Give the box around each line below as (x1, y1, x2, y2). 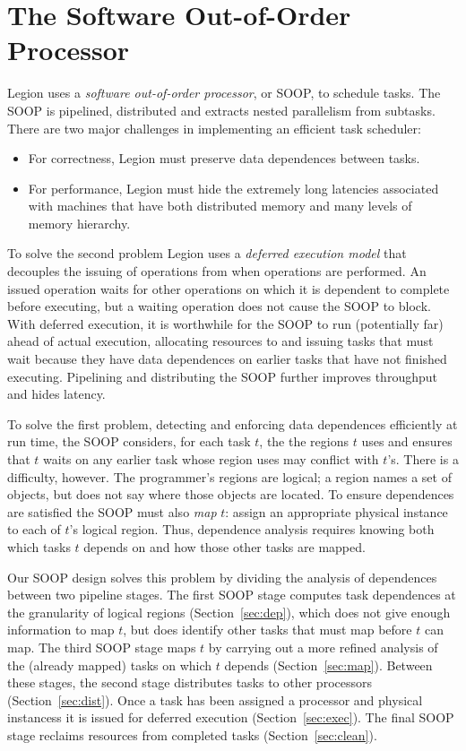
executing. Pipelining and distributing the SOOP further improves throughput (7, 367, 437, 385)
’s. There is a (387, 450, 459, 468)
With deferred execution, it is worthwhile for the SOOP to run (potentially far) (7, 314, 444, 332)
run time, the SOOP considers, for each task (7, 432, 251, 451)
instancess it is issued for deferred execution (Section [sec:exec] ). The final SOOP (7, 708, 454, 727)
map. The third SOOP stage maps (7, 637, 196, 656)
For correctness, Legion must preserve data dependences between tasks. (28, 149, 420, 168)
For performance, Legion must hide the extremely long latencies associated (28, 178, 439, 197)
